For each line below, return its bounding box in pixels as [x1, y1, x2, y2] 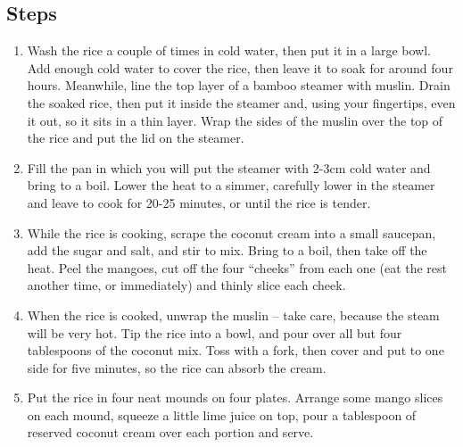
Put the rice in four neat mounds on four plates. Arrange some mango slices [27, 388, 443, 407]
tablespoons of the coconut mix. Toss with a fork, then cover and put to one [27, 341, 444, 360]
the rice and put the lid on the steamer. [27, 128, 244, 147]
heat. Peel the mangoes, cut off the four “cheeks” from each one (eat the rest [27, 258, 448, 277]
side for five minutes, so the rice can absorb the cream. [27, 358, 327, 377]
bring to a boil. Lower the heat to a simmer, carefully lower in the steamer [27, 176, 435, 195]
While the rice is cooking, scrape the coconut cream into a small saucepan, [27, 223, 436, 242]
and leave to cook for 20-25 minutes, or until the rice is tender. [27, 193, 371, 211]
